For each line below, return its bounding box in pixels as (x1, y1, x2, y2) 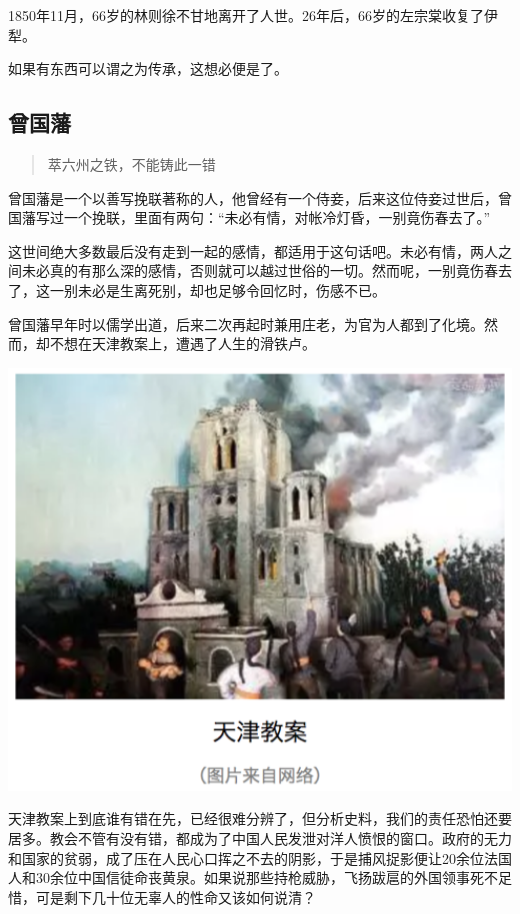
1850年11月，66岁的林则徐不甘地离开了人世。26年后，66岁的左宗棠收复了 (8, 5, 484, 25)
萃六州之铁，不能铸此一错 (47, 153, 216, 174)
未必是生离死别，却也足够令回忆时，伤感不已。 (77, 279, 386, 300)
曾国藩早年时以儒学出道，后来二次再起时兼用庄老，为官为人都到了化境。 (8, 313, 484, 334)
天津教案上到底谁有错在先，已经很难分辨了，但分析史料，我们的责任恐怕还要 (8, 808, 512, 829)
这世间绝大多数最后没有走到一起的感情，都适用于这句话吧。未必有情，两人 (8, 240, 498, 261)
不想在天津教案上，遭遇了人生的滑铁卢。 (49, 333, 316, 354)
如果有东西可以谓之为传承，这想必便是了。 (8, 58, 288, 79)
